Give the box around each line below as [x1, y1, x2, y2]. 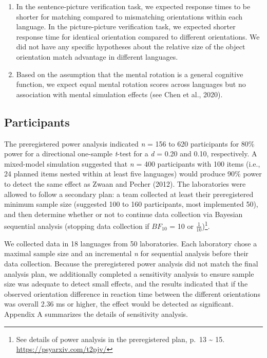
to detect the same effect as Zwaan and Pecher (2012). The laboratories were [4, 178, 246, 189]
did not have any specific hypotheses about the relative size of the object [16, 41, 245, 52]
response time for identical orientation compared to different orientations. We [16, 31, 260, 42]
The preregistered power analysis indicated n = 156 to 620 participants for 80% [4, 138, 255, 149]
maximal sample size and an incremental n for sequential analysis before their [4, 248, 249, 259]
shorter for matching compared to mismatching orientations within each [16, 11, 243, 22]
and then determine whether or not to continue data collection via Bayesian [4, 208, 243, 219]
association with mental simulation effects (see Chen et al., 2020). [16, 88, 223, 99]
